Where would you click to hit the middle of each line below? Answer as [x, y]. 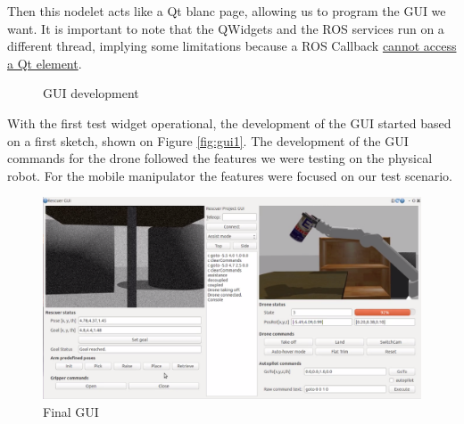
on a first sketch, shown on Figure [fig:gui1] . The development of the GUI [208, 140]
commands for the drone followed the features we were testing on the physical [220, 158]
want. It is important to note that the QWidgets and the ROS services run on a [226, 28]
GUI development [91, 93]
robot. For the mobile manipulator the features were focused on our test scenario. [230, 175]
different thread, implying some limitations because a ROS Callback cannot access [232, 46]
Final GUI [71, 411]
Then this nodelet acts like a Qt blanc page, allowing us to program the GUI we [227, 11]
